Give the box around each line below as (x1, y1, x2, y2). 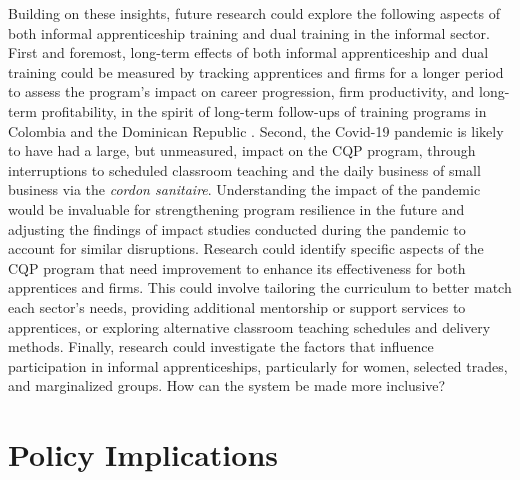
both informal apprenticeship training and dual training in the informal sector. (8, 22, 490, 43)
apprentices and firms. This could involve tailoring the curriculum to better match (8, 277, 512, 298)
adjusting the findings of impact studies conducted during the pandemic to (8, 218, 466, 239)
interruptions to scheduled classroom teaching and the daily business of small (8, 159, 481, 180)
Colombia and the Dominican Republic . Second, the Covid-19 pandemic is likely (8, 120, 504, 141)
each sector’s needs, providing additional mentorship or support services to (8, 296, 466, 317)
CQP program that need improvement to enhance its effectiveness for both (8, 257, 466, 278)
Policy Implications (8, 434, 279, 475)
